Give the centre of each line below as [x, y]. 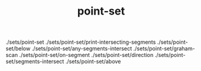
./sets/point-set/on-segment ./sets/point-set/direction [86, 55]
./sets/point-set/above [93, 61]
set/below [18, 49]
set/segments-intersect [35, 61]
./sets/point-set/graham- [164, 49]
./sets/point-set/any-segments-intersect [82, 49]
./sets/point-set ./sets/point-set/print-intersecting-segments [81, 42]
